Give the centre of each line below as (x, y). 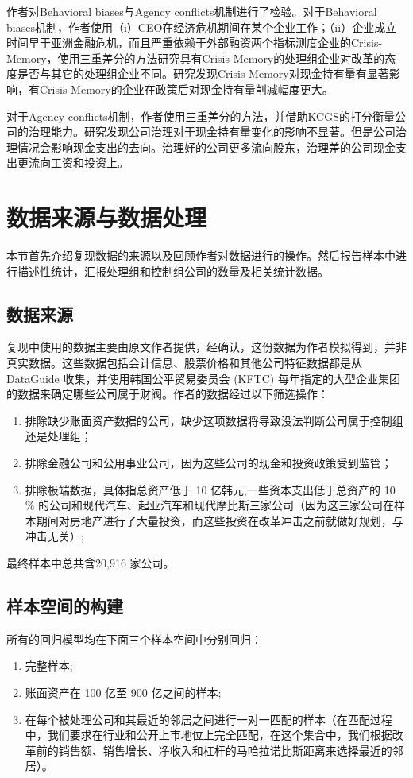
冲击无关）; (54, 536)
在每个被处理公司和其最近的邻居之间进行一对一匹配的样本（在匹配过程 (208, 719)
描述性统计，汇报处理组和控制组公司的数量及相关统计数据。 (173, 271)
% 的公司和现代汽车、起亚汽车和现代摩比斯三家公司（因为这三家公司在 (210, 505)
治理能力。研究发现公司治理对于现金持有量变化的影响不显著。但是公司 (212, 132)
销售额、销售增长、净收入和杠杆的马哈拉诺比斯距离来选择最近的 (225, 750)
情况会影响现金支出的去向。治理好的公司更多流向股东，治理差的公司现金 (206, 147)
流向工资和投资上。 (78, 163)
